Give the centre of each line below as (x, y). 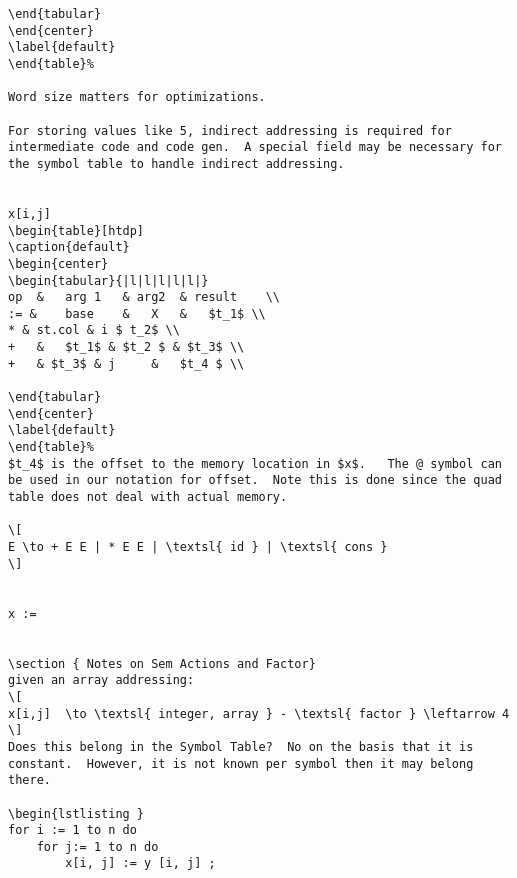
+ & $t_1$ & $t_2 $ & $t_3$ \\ (126, 347)
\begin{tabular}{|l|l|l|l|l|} (108, 280)
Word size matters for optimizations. (137, 97)
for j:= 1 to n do (97, 846)
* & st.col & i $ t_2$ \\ (94, 330)
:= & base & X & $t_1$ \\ (137, 313)
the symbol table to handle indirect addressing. (176, 163)
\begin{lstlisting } (76, 813)
